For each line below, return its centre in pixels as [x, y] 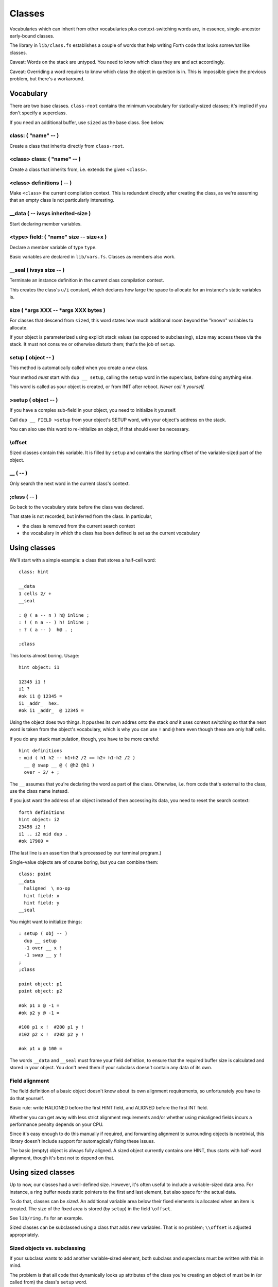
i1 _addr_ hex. [39, 703]
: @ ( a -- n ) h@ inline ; [54, 615]
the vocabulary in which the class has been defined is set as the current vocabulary [111, 533]
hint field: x [42, 895]
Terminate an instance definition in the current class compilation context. [87, 280]
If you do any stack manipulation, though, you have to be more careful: [84, 739]
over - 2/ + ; [42, 772]
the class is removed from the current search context [79, 526]
